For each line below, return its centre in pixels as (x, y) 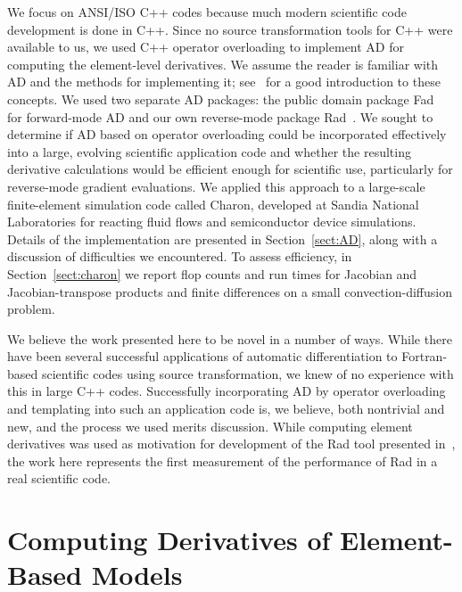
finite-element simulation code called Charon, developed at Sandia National (213, 204)
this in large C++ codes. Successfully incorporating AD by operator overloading (227, 391)
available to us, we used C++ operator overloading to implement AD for (206, 47)
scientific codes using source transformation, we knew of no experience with (247, 373)
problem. (31, 309)
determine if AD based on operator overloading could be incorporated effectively (227, 134)
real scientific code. (59, 478)
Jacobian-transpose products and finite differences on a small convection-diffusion (230, 291)
